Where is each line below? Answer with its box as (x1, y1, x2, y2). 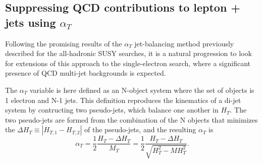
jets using (5, 14, 56, 30)
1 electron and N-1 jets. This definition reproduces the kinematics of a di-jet (5, 94, 241, 105)
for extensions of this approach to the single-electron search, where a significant (5, 58, 250, 68)
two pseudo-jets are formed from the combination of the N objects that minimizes (5, 114, 258, 125)
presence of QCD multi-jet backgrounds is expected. (5, 68, 166, 78)
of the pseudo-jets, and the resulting (84, 124, 196, 135)
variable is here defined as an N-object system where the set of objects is (29, 84, 254, 95)
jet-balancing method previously (134, 38, 234, 48)
